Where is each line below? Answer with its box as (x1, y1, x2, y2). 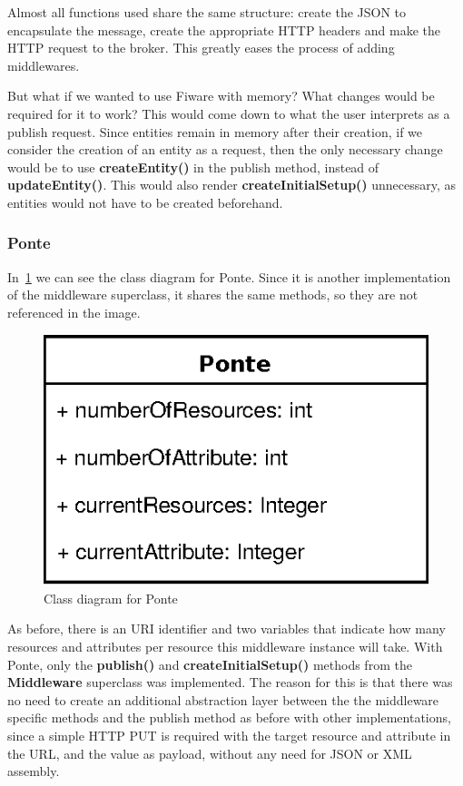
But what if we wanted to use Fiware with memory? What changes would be (7, 86, 435, 105)
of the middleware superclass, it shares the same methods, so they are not (7, 285, 419, 304)
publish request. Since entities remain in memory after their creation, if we (7, 122, 423, 141)
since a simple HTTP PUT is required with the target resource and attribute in (7, 725, 451, 744)
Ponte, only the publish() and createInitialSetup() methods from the (7, 654, 412, 673)
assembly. (7, 761, 60, 781)
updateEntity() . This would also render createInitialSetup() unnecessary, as (7, 175, 457, 194)
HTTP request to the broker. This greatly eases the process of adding (7, 38, 395, 57)
